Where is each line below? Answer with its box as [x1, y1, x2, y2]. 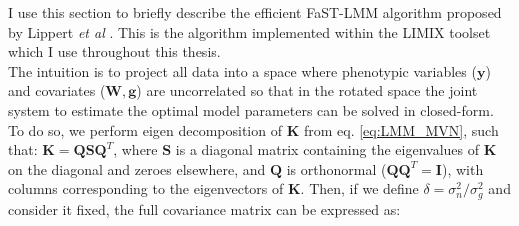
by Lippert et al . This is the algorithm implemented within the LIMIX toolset [8, 21, 491, 42]
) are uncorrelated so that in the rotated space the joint [136, 80, 478, 101]
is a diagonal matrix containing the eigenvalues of [175, 139, 479, 160]
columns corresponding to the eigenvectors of [8, 178, 284, 199]
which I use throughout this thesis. [8, 41, 221, 62]
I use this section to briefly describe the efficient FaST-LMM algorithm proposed [8, 2, 502, 22]
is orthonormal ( [286, 158, 387, 179]
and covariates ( [8, 80, 106, 101]
